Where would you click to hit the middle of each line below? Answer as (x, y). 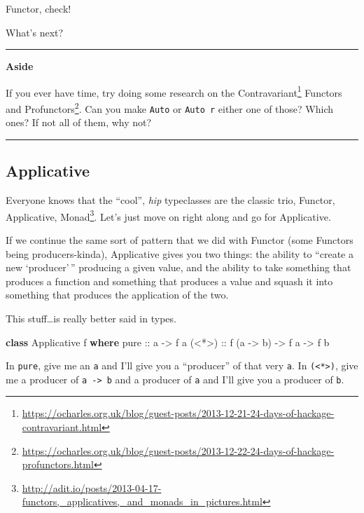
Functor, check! (38, 8)
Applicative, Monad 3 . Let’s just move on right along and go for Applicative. (168, 215)
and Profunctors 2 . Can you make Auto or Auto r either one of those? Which (170, 108)
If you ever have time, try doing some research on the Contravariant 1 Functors (174, 91)
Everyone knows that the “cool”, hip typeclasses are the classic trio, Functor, (170, 200)
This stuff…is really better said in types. (91, 318)
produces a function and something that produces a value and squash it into (169, 281)
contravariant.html (62, 427)
